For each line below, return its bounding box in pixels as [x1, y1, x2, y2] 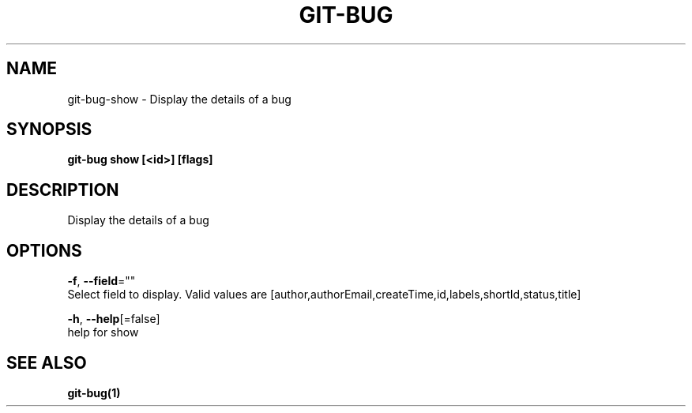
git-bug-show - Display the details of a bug [67, 92, 291, 106]
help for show [67, 325, 139, 340]
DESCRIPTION [6, 179, 119, 200]
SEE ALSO [6, 352, 87, 373]
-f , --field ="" [67, 274, 136, 288]
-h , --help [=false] [67, 312, 160, 326]
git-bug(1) [67, 385, 121, 400]
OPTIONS [6, 240, 82, 261]
